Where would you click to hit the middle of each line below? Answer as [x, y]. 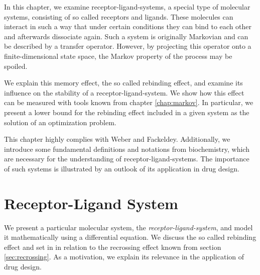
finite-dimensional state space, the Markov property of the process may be [118, 56]
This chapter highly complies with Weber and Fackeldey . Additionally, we [117, 139]
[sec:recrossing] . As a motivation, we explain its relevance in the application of [124, 257]
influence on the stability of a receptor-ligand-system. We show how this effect [124, 92]
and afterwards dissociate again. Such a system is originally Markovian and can [126, 36]
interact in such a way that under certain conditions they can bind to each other [128, 26]
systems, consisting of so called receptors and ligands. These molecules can [119, 16]
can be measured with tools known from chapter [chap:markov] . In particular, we [129, 102]
